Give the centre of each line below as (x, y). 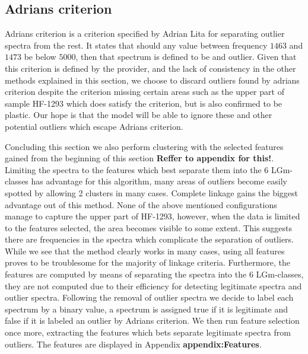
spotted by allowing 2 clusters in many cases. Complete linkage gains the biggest (152, 192)
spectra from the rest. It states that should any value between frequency (136, 45)
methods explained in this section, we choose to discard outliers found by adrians (152, 80)
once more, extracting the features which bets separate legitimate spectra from (148, 332)
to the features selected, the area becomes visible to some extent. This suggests (149, 227)
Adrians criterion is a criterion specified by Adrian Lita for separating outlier (145, 34)
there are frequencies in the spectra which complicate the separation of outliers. (150, 239)
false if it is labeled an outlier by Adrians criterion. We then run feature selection (152, 320)
